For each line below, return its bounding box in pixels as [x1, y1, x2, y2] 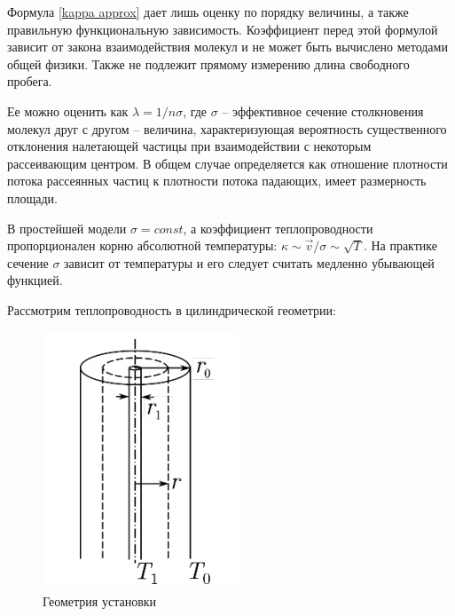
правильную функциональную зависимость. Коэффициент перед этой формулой [7, 20, 438, 38]
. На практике [363, 236, 438, 255]
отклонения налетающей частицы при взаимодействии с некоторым [7, 137, 372, 155]
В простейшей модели [7, 218, 127, 237]
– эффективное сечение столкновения [222, 101, 424, 120]
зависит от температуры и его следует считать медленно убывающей [64, 253, 435, 272]
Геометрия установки [43, 592, 157, 611]
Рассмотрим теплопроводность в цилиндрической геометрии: [7, 300, 336, 319]
